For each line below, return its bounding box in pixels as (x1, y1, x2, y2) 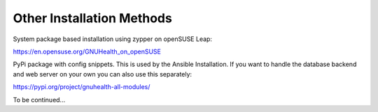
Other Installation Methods (13, 10, 173, 26)
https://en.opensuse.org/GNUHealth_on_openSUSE (13, 47, 161, 56)
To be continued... (13, 95, 66, 104)
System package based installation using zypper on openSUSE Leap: (13, 35, 213, 43)
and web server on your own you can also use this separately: (13, 70, 192, 78)
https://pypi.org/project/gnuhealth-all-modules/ (13, 83, 150, 91)
